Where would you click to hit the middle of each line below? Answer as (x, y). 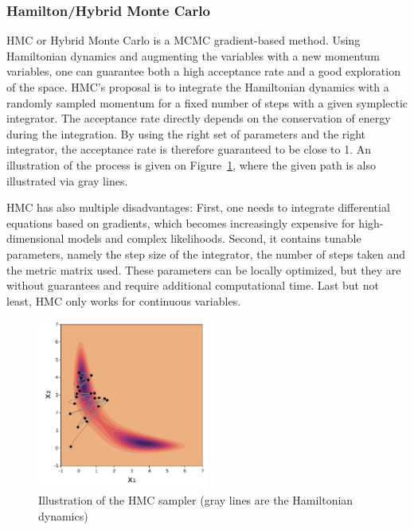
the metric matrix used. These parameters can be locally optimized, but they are (204, 269)
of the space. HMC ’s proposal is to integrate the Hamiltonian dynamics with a (198, 87)
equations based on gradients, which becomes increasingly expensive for (181, 222)
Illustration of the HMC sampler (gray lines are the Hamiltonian (196, 499)
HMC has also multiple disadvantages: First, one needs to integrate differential (198, 207)
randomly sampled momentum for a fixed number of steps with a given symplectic (207, 102)
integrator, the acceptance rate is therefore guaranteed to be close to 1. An (189, 149)
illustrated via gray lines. (67, 180)
